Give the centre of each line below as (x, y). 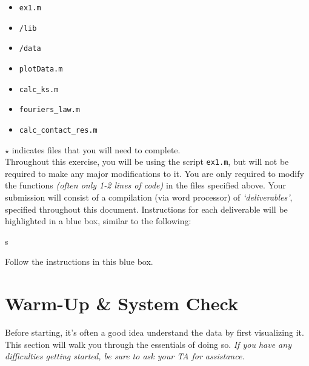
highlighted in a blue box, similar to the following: (98, 221)
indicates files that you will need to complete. (96, 149)
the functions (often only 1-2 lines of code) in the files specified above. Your (146, 185)
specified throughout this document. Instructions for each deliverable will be (146, 209)
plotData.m (41, 69)
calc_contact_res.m (58, 130)
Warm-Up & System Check (121, 303)
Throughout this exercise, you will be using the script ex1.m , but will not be (147, 161)
